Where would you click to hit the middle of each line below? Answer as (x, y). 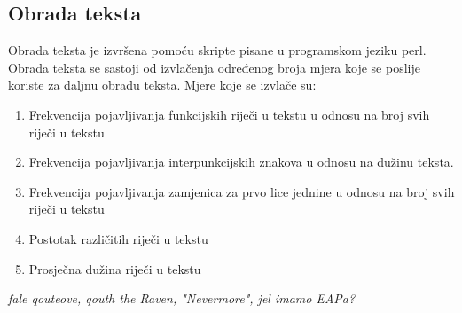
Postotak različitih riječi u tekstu (118, 238)
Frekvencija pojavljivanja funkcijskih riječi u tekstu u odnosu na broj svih (229, 114)
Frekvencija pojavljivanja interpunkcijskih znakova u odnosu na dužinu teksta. (241, 162)
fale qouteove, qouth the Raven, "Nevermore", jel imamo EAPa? (182, 298)
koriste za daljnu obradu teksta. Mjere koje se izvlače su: (162, 85)
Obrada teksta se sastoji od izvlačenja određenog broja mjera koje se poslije (214, 67)
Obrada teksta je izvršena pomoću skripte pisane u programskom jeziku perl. (217, 50)
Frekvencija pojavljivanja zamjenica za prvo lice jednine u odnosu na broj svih (242, 191)
